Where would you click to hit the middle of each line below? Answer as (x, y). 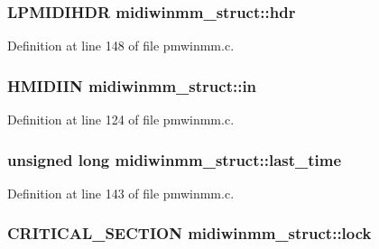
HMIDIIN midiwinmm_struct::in (132, 85)
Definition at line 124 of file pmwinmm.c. (121, 120)
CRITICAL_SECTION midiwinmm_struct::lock (189, 233)
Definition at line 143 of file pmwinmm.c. (121, 193)
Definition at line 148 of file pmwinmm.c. (121, 46)
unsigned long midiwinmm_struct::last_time (175, 159)
